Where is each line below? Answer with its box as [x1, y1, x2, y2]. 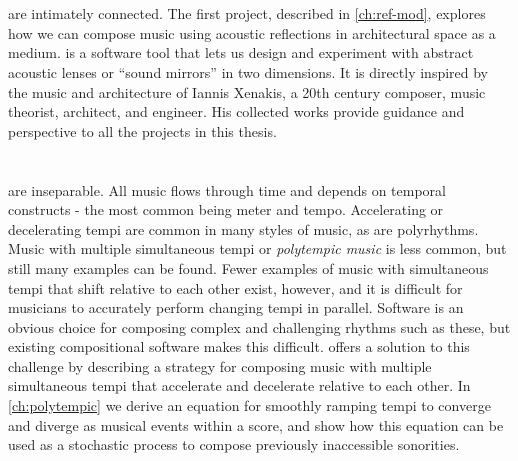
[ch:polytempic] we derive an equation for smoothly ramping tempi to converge [8, 395, 491, 416]
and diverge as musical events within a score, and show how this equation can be [8, 414, 504, 435]
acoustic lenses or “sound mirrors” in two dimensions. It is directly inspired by [8, 61, 489, 82]
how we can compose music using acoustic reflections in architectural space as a [8, 22, 496, 43]
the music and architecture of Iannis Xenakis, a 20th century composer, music [8, 81, 486, 102]
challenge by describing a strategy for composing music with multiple [8, 355, 432, 376]
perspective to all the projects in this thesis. [8, 120, 277, 141]
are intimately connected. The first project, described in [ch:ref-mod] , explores [8, 3, 486, 24]
